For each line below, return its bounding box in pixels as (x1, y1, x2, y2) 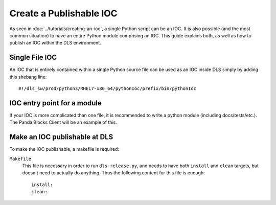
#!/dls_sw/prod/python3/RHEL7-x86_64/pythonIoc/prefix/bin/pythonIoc (18, 86, 197, 92)
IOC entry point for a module (9, 99, 102, 107)
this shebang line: (9, 74, 47, 80)
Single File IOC (9, 53, 57, 62)
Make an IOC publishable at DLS (9, 133, 113, 142)
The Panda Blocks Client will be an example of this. (9, 119, 117, 125)
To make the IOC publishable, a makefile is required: (9, 146, 120, 152)
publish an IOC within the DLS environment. (9, 40, 102, 46)
